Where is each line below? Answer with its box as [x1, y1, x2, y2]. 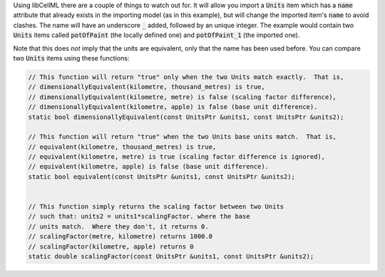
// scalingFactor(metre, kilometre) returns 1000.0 [28, 232, 213, 241]
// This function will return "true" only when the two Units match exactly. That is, [28, 73, 344, 81]
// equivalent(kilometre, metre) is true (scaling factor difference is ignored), [28, 153, 326, 161]
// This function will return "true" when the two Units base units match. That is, [28, 132, 337, 141]
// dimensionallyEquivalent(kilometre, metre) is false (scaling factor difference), [28, 93, 337, 101]
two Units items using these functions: [13, 53, 130, 62]
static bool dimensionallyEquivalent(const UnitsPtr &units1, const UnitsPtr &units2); [28, 113, 344, 121]
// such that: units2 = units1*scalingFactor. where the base [28, 212, 250, 221]
